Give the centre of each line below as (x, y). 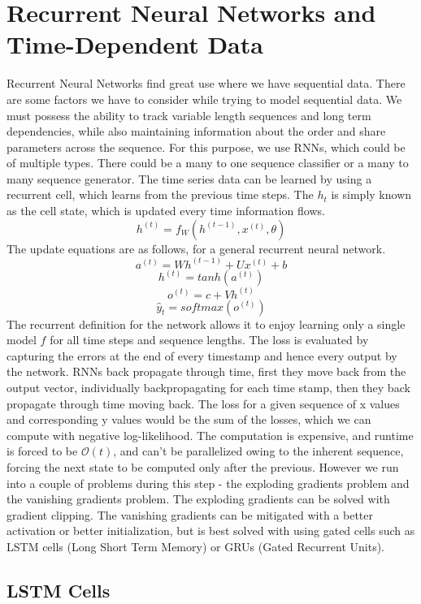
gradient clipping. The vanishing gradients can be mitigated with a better (190, 514)
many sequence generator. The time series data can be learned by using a (189, 178)
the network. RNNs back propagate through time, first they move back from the (206, 371)
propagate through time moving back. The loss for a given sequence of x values (203, 403)
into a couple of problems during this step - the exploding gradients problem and (208, 483)
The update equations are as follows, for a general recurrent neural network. (196, 248)
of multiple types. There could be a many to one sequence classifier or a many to (208, 163)
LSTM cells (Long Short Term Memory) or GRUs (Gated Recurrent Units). (195, 546)
